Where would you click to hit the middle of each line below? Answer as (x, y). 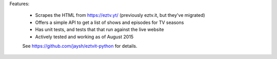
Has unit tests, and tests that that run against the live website (100, 29)
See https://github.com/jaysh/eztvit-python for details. (80, 46)
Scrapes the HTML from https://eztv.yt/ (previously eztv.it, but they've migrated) (120, 15)
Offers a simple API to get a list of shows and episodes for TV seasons (110, 22)
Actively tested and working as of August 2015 (84, 37)
